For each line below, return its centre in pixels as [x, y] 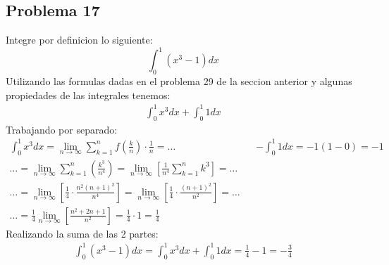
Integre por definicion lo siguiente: [79, 40]
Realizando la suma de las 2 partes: [82, 233]
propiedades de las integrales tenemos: [88, 95]
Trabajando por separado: [62, 129]
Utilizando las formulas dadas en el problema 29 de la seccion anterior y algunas [179, 81]
